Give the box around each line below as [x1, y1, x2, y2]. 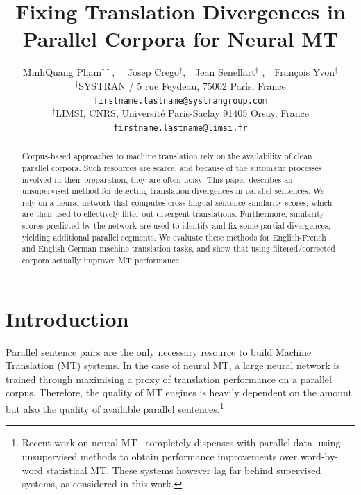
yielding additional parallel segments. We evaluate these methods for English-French [22, 231, 326, 243]
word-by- [300, 448, 338, 463]
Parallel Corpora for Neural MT [22, 24, 339, 53]
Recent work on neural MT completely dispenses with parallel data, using [22, 435, 341, 450]
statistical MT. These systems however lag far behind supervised [46, 462, 321, 477]
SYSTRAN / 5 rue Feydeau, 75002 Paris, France [78, 78, 286, 92]
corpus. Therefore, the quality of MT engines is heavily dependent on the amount [6, 385, 352, 400]
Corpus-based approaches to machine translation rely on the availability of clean [22, 150, 312, 162]
